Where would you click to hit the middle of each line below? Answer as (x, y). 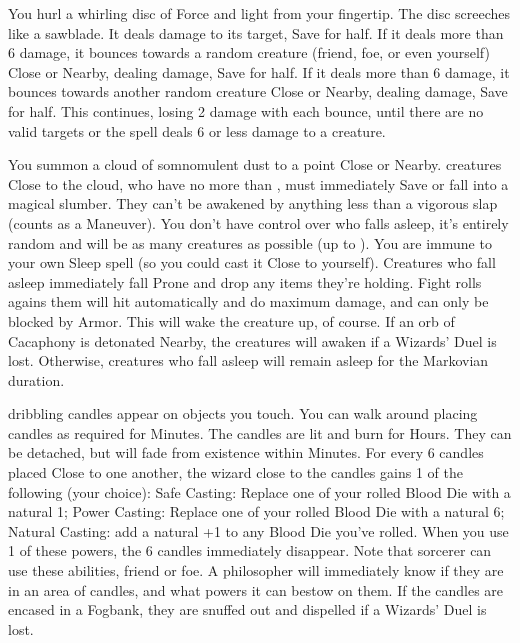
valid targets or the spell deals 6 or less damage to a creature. (197, 130)
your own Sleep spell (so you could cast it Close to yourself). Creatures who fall (252, 262)
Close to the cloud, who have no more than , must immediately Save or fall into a (258, 183)
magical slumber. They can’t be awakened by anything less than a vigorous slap (253, 203)
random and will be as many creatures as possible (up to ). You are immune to (250, 242)
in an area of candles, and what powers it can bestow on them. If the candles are (256, 589)
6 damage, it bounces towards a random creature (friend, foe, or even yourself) (249, 52)
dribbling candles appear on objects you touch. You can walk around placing (243, 413)
